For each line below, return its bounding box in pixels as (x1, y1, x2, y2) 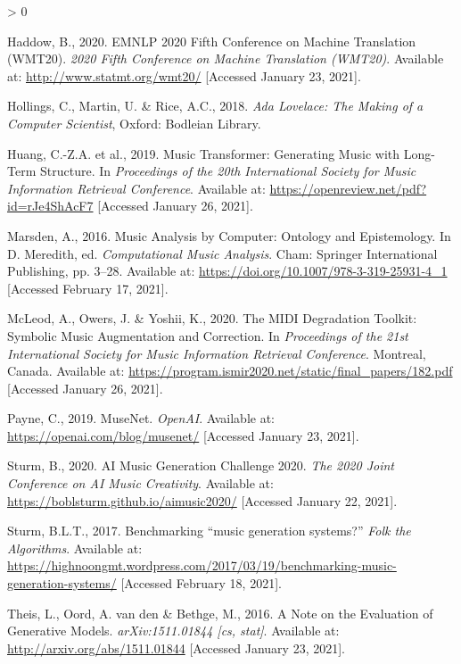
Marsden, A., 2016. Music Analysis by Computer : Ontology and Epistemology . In (7, 226, 451, 245)
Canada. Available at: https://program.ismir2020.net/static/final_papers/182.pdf (7, 361, 453, 380)
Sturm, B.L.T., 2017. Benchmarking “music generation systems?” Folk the (7, 521, 411, 540)
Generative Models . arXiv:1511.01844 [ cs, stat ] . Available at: (7, 621, 340, 640)
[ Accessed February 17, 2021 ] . (7, 278, 169, 297)
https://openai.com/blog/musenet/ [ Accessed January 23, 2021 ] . (7, 426, 359, 444)
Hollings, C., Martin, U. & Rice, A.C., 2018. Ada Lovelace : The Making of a (7, 96, 424, 115)
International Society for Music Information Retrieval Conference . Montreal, (7, 344, 426, 362)
